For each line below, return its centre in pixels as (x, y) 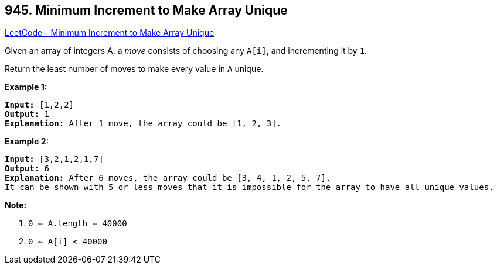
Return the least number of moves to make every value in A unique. (134, 69)
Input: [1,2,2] (40, 105)
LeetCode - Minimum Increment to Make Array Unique (110, 33)
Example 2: (27, 142)
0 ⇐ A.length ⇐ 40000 (78, 224)
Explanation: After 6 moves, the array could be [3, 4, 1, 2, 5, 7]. (168, 178)
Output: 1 (27, 114)
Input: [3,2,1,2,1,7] (54, 159)
